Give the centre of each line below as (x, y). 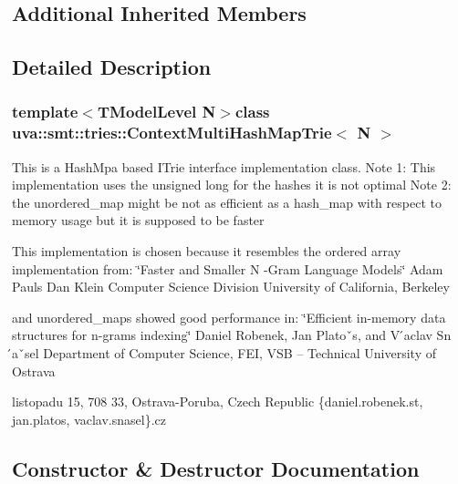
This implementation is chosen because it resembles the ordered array (207, 251)
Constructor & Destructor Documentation (216, 468)
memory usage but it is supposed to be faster (138, 220)
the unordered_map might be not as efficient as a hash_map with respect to (227, 202)
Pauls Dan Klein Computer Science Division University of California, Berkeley (231, 287)
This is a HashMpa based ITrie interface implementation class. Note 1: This (224, 166)
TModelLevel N (156, 112)
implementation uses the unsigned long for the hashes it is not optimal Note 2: (232, 185)
